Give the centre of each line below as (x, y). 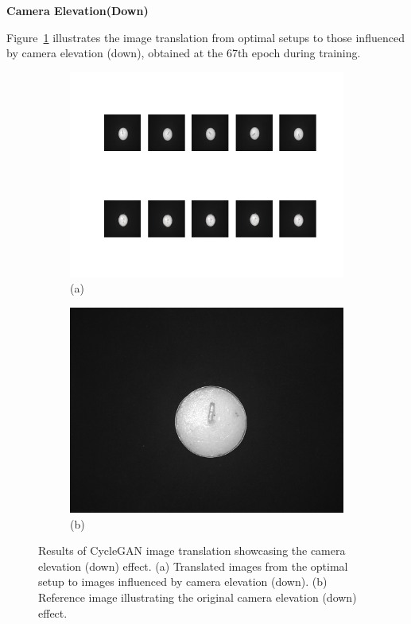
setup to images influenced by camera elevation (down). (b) (183, 581)
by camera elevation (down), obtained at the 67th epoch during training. (184, 53)
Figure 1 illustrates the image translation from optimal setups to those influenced (205, 37)
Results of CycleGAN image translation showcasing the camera (192, 550)
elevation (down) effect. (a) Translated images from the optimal (193, 566)
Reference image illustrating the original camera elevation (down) (198, 597)
